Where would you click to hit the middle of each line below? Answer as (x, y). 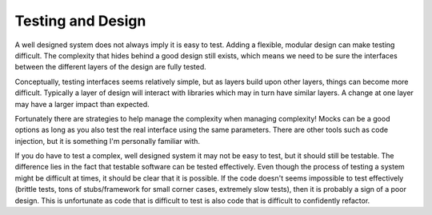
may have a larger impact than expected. (82, 104)
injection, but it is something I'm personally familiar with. (107, 141)
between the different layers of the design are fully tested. (111, 67)
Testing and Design (80, 21)
